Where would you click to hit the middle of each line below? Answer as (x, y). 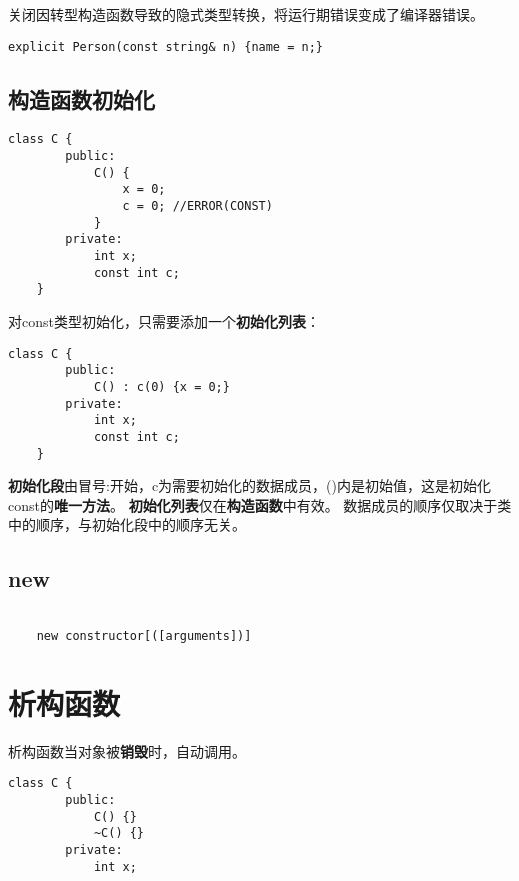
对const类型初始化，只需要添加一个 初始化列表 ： (164, 321)
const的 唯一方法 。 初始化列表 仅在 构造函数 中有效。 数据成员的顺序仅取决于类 (260, 504)
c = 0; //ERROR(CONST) (197, 206)
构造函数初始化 (81, 98)
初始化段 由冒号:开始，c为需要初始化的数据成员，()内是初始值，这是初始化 (249, 485)
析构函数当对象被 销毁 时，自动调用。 (127, 750)
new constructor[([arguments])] (144, 635)
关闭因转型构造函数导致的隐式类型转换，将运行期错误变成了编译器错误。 (246, 14)
